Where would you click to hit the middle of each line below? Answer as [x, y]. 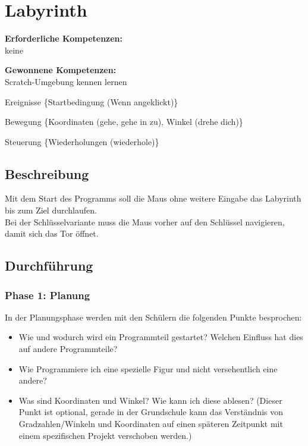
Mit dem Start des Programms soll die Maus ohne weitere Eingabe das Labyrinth [153, 198]
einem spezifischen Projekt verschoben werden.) [105, 435]
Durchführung [49, 266]
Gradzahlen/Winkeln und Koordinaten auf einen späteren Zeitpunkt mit [151, 424]
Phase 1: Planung [48, 295]
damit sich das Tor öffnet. [52, 233]
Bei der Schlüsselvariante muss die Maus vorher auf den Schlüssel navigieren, [145, 222]
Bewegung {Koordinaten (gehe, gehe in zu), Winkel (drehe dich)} [124, 122]
